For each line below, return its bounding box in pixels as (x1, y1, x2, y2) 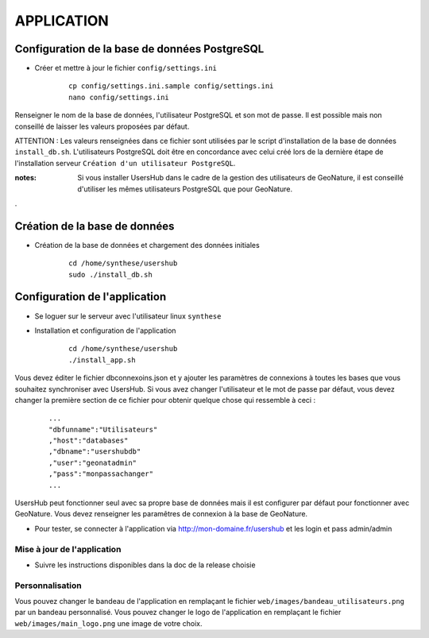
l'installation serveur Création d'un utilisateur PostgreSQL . (14, 158, 236, 168)
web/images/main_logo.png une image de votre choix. (14, 618, 203, 628)
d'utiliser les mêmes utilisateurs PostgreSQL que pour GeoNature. (77, 184, 293, 194)
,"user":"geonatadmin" (48, 458, 137, 467)
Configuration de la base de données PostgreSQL (14, 42, 265, 56)
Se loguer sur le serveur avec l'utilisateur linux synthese (34, 311, 222, 321)
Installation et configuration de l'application (34, 326, 176, 335)
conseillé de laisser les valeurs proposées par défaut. (14, 122, 190, 131)
